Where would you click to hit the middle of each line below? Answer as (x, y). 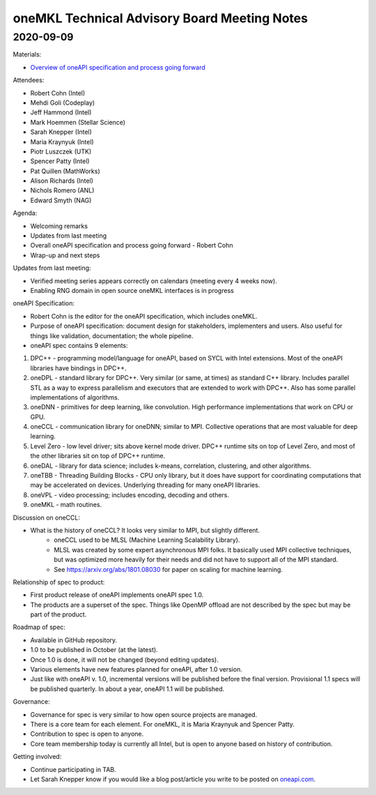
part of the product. (58, 614)
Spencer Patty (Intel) (60, 161)
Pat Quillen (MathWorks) (65, 171)
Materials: (27, 54)
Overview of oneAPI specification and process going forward (118, 67)
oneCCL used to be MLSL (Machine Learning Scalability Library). (147, 540)
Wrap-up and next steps (65, 255)
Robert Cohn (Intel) (58, 93)
